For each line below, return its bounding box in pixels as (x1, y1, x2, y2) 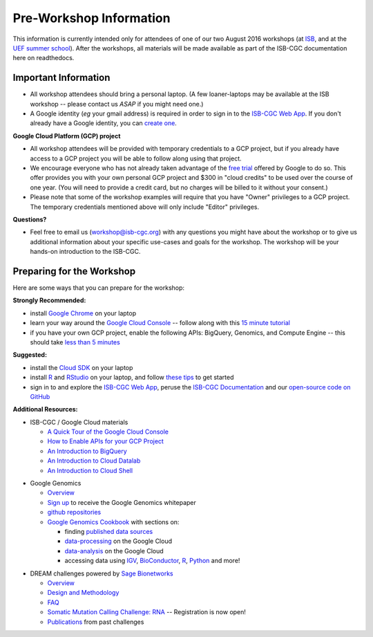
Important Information (12, 72, 111, 84)
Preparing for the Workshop (12, 265, 136, 277)
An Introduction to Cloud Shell (47, 466, 133, 474)
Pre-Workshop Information (12, 10, 171, 26)
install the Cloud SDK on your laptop (30, 363, 133, 371)
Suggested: (12, 351, 48, 359)
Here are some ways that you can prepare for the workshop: (12, 284, 185, 292)
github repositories (47, 508, 102, 517)
